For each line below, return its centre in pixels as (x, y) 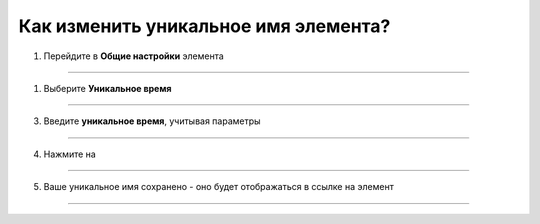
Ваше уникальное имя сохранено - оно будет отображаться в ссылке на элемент (218, 187)
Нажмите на (70, 154)
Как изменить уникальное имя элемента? (204, 26)
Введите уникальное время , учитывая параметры (152, 121)
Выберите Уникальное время (107, 88)
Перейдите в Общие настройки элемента (133, 56)
